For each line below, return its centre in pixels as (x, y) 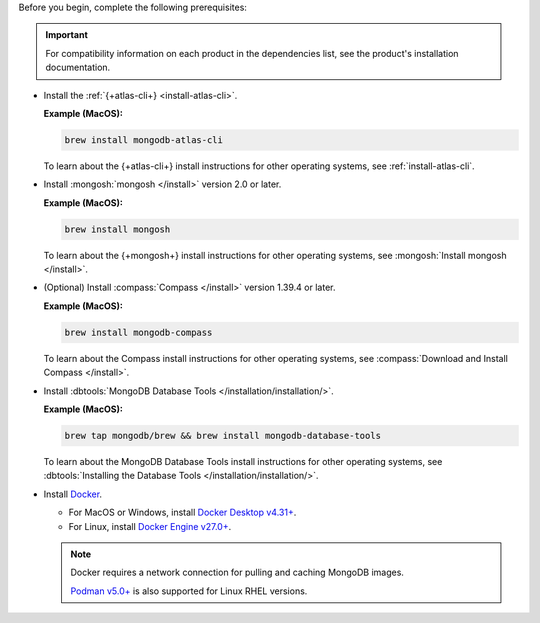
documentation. (78, 67)
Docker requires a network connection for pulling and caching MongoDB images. (237, 572)
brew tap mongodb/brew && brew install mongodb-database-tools (223, 435)
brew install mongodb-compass (138, 332)
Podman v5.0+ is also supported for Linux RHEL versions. (189, 591)
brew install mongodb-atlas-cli (144, 139)
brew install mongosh (117, 229)
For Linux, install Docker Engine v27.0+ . (150, 526)
